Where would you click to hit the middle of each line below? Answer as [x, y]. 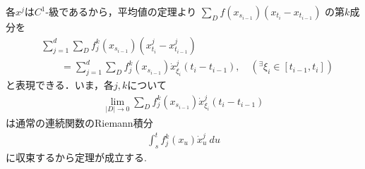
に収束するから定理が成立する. [76, 157]
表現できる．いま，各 [65, 85]
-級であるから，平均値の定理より [121, 11]
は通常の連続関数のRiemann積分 [79, 122]
